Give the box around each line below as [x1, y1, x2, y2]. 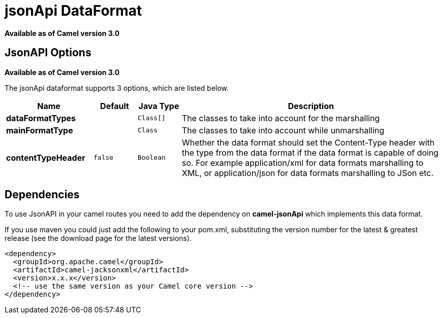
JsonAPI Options [5, 46, 91, 59]
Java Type [138, 100, 179, 111]
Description [288, 100, 334, 111]
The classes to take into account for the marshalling [182, 113, 380, 123]
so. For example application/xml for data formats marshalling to [182, 157, 424, 168]
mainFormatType [6, 125, 73, 135]
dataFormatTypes [6, 113, 76, 123]
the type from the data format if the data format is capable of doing [182, 147, 439, 158]
